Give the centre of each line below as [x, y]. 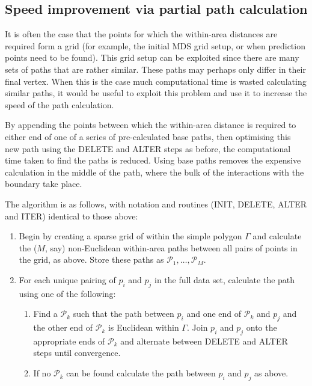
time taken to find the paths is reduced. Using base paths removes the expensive [153, 160]
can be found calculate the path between [141, 373]
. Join [197, 327]
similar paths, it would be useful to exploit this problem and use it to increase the [156, 93]
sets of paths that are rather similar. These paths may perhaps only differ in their [155, 69]
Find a [45, 314]
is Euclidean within [143, 327]
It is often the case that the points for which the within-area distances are [141, 34]
